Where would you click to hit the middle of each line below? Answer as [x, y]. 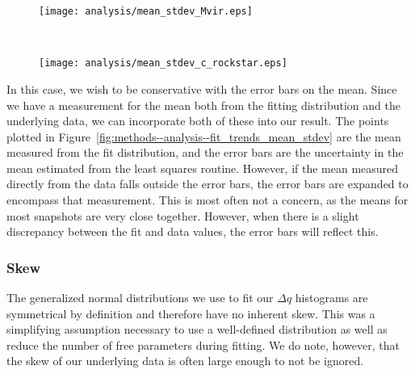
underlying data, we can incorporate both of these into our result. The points [198, 121]
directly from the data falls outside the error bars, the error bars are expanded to [207, 184]
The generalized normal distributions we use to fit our [140, 298]
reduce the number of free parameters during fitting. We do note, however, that [203, 345]
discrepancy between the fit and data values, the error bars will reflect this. [193, 231]
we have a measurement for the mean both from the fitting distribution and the [203, 105]
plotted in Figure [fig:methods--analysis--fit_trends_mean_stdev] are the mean [204, 136]
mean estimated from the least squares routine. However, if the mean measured [203, 168]
